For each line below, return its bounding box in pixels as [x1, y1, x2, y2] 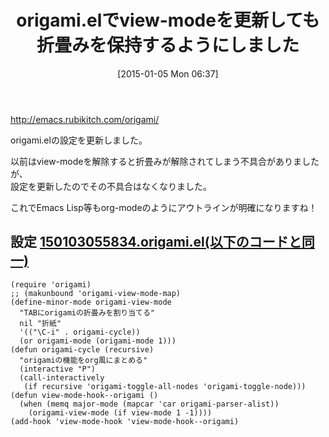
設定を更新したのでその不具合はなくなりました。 [10, 180, 212, 192]
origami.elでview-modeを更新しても [16, 9, 320, 32]
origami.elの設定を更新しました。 [10, 134, 148, 146]
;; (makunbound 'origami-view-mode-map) [10, 288, 182, 298]
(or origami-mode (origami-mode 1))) [19, 336, 177, 346]
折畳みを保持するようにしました [36, 34, 300, 57]
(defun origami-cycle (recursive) [10, 344, 155, 355]
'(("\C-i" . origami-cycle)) [19, 327, 141, 337]
